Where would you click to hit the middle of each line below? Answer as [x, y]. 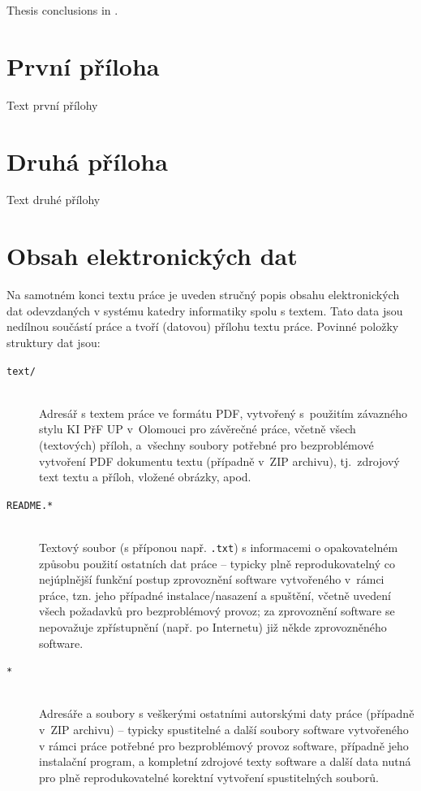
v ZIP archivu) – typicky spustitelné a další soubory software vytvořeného [224, 730]
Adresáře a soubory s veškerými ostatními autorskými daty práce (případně [227, 713]
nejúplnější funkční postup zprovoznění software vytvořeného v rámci [212, 579]
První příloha [83, 65]
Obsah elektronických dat [152, 256]
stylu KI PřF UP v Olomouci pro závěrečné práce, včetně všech [198, 429]
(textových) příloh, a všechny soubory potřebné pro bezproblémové [206, 444]
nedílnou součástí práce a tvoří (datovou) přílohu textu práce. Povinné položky [203, 326]
